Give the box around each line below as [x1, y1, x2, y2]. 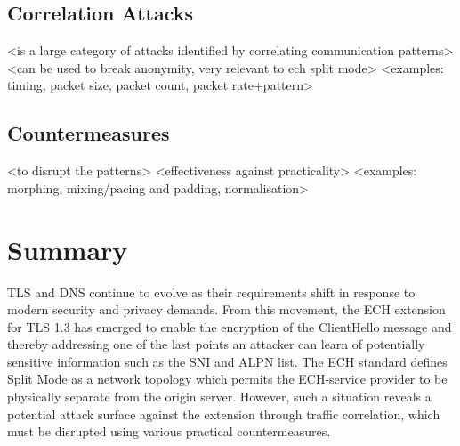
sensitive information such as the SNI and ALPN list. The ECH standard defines [7, 352, 448, 370]
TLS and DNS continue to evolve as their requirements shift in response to [7, 282, 416, 301]
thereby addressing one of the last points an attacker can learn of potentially [7, 335, 425, 353]
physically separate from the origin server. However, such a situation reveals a [7, 387, 432, 406]
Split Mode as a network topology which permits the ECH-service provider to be [7, 369, 448, 388]
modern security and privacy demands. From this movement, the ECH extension [7, 300, 446, 319]
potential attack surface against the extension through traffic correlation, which [7, 404, 440, 423]
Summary [7, 231, 128, 267]
